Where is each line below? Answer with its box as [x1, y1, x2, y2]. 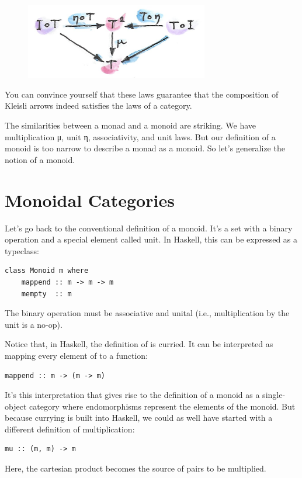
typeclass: [5, 244, 39, 257]
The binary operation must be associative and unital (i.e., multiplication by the [5, 307, 290, 319]
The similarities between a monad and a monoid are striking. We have [5, 119, 256, 131]
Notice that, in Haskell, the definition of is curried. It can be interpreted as [5, 338, 273, 350]
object [5, 400, 27, 412]
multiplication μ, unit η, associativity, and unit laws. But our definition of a [5, 130, 276, 143]
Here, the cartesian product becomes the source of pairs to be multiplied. [5, 462, 266, 474]
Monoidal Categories [5, 188, 175, 212]
